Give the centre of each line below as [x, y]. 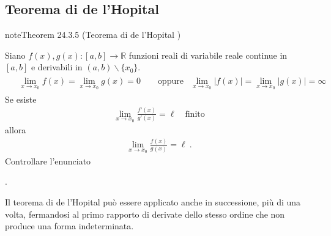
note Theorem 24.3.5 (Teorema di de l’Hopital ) [93, 35]
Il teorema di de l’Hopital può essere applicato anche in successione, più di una [153, 202]
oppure [170, 82]
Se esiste [21, 99]
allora [16, 130]
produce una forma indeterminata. [69, 226]
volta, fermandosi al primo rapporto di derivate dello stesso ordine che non [145, 214]
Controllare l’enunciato [48, 160]
